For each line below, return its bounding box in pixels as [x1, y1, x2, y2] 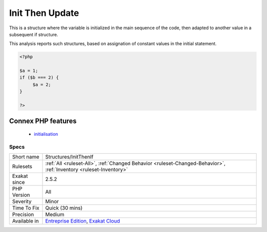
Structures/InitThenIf [45, 154, 93, 161]
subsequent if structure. [9, 31, 58, 37]
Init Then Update [9, 7, 79, 18]
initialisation [34, 131, 58, 137]
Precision [12, 211, 34, 218]
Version [12, 191, 30, 198]
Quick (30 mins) [45, 205, 83, 212]
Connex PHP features [9, 117, 77, 125]
